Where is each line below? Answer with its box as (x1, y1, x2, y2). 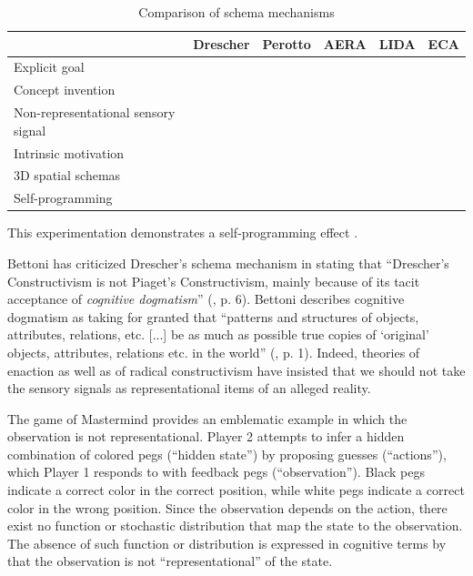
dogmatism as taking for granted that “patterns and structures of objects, (7, 307, 419, 326)
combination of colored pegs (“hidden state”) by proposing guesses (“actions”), (7, 444, 447, 463)
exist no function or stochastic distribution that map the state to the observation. (7, 516, 463, 535)
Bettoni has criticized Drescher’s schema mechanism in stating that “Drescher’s (7, 253, 449, 272)
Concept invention (14, 80, 116, 99)
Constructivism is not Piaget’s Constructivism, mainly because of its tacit (7, 271, 420, 290)
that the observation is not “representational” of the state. (7, 551, 333, 571)
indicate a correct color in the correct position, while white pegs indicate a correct (7, 480, 465, 500)
